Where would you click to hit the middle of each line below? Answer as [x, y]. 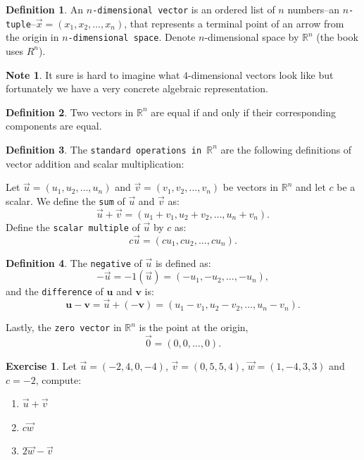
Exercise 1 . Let [41, 365]
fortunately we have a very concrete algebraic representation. [137, 88]
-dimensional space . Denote [132, 37]
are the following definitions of [286, 149]
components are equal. [54, 126]
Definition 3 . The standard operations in [104, 149]
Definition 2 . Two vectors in [70, 112]
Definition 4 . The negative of [74, 262]
